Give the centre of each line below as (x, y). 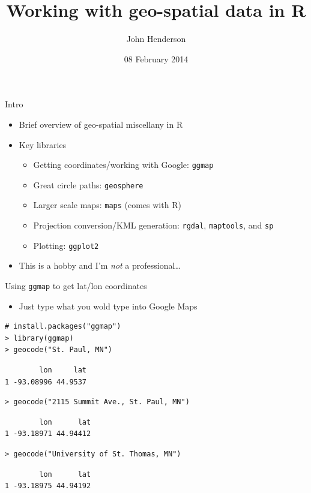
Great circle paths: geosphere (88, 184)
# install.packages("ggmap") (63, 327)
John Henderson (156, 39)
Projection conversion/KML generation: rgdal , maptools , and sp (153, 225)
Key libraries (43, 144)
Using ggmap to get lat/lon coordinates (76, 285)
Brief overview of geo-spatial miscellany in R (101, 124)
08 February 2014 (156, 58)
